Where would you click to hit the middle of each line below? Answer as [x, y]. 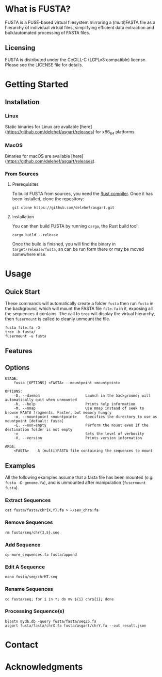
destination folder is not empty [39, 430]
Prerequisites [25, 184]
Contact [22, 645]
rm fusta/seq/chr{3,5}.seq [32, 532]
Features [19, 351]
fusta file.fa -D [23, 328]
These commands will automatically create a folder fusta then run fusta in [79, 304]
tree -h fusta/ [20, 332]
